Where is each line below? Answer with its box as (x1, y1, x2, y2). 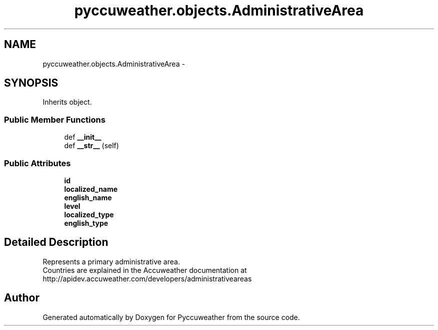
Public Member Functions (4, 114, 105, 125)
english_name (64, 193, 112, 202)
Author (4, 291, 39, 304)
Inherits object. (42, 98, 92, 107)
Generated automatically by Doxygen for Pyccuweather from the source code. (42, 312, 300, 321)
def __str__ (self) (64, 141, 119, 150)
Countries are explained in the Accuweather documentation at (42, 265, 247, 274)
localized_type (64, 210, 114, 219)
